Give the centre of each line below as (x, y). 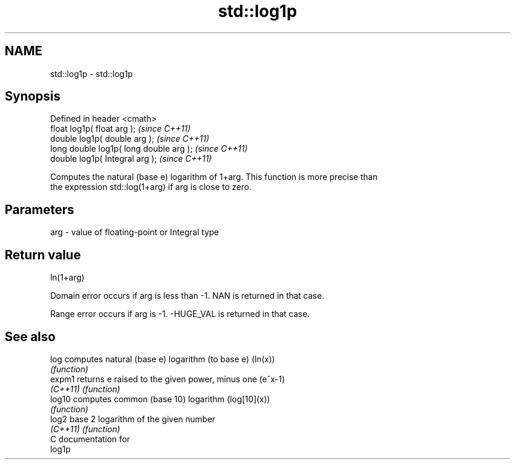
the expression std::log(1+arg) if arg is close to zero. (151, 187)
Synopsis (33, 96)
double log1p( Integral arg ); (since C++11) (131, 159)
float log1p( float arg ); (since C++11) (121, 129)
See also (30, 336)
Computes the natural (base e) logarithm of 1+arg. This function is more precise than (214, 177)
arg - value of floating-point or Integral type (135, 232)
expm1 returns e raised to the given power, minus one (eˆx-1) (168, 379)
